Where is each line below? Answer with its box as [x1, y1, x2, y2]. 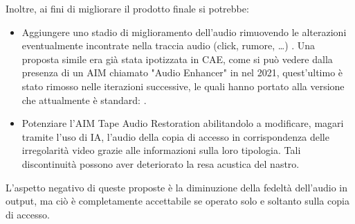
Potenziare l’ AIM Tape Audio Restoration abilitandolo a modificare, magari [21, 116, 344, 130]
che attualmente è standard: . [21, 92, 147, 107]
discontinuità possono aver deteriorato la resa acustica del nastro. [21, 156, 300, 171]
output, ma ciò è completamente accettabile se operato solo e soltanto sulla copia [6, 193, 349, 208]
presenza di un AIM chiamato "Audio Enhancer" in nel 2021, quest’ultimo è [21, 65, 343, 80]
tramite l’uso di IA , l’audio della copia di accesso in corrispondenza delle [21, 129, 329, 144]
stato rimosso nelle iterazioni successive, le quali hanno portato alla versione [21, 78, 345, 93]
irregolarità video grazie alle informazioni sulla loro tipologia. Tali [21, 143, 301, 157]
